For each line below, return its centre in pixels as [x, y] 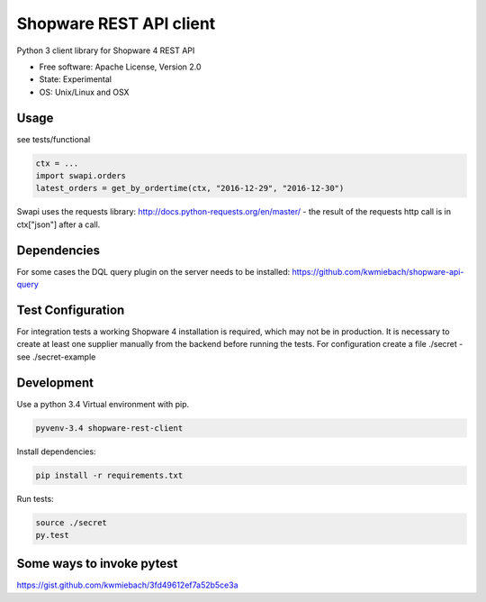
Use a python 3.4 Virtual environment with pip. [103, 404]
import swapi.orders [81, 176]
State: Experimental [76, 79]
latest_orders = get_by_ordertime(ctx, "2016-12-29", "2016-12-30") [190, 188]
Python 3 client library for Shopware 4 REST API [106, 50]
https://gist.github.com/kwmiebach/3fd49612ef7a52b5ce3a [127, 585]
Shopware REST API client [116, 23]
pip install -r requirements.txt [109, 475]
